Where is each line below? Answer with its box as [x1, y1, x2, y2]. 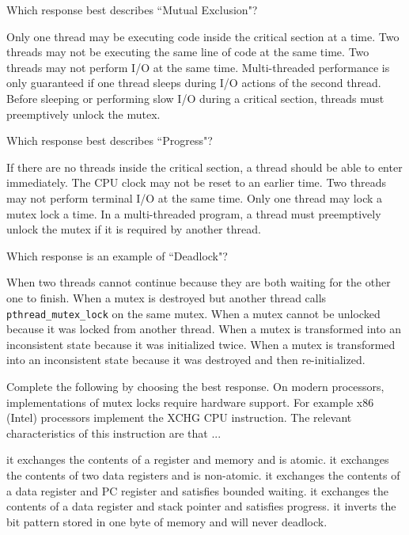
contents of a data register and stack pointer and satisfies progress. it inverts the [6, 498, 396, 514]
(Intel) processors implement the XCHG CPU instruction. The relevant [6, 409, 352, 426]
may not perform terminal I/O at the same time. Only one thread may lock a [6, 189, 383, 206]
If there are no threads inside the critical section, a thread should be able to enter [6, 158, 403, 175]
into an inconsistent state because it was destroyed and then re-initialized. [6, 351, 365, 368]
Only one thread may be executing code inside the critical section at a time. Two [6, 28, 400, 44]
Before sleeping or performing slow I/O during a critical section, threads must [6, 89, 384, 106]
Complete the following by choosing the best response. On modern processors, [6, 378, 384, 394]
